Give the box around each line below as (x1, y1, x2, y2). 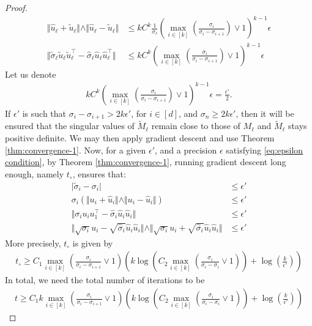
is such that (22, 106, 67, 119)
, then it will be (236, 106, 294, 119)
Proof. (5, 1, 28, 13)
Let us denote (5, 67, 56, 80)
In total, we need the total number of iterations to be (5, 273, 205, 286)
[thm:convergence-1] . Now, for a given (5, 143, 146, 156)
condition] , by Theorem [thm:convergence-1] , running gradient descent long (5, 155, 286, 168)
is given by (72, 236, 113, 249)
